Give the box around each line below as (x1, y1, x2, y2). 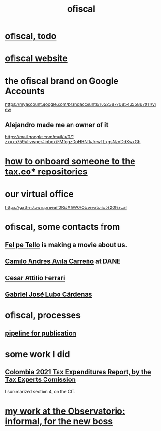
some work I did (5, 348, 70, 360)
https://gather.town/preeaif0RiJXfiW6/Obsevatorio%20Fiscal (5, 205, 127, 210)
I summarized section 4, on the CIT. (5, 388, 76, 394)
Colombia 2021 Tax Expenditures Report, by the (5, 368, 151, 376)
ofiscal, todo (5, 31, 57, 42)
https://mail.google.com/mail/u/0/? (5, 134, 74, 139)
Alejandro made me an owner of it (5, 121, 109, 129)
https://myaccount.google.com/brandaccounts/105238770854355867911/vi (5, 102, 156, 107)
